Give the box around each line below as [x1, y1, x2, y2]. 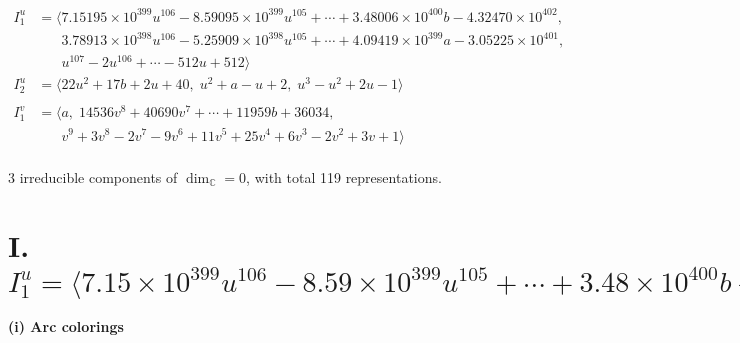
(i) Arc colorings [8, 316, 124, 337]
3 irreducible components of [8, 166, 178, 187]
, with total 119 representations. [246, 166, 442, 187]
